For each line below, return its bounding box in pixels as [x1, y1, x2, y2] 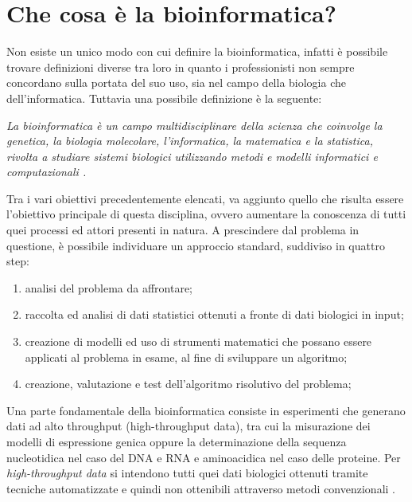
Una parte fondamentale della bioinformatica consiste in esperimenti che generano [6, 402, 406, 418]
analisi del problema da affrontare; [25, 279, 193, 296]
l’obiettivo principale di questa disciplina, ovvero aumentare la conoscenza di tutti [6, 206, 406, 222]
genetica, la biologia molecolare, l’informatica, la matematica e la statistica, [6, 132, 373, 149]
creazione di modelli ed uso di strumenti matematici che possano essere [25, 333, 372, 350]
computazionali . [6, 163, 87, 180]
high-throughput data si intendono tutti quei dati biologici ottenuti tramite [6, 465, 368, 481]
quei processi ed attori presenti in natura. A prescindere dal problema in [6, 222, 360, 238]
